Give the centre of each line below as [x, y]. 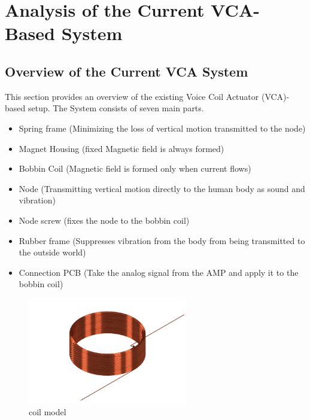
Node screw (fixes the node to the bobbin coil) [104, 220]
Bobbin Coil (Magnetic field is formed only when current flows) [135, 168]
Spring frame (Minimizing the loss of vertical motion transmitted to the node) [162, 128]
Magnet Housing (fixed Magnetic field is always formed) [121, 148]
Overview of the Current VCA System [127, 71]
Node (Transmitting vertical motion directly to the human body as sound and [162, 188]
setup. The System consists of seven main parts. [116, 108]
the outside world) [52, 252]
